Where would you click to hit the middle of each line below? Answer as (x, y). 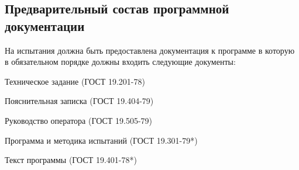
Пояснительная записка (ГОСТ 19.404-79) (79, 101)
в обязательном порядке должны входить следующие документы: (120, 62)
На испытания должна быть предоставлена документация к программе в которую (150, 50)
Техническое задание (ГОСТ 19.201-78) (75, 81)
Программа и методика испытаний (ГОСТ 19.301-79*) (101, 140)
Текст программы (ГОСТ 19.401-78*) (71, 160)
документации (45, 25)
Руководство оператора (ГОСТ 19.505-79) (79, 120)
